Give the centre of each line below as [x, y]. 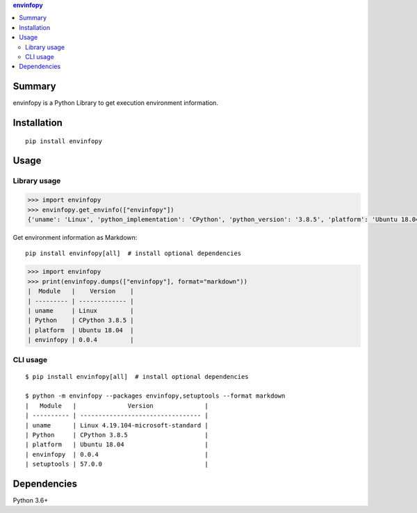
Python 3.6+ [31, 500]
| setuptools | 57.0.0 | [117, 464]
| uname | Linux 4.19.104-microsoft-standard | [117, 425]
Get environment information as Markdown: [75, 237]
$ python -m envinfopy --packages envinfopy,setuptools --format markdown [155, 396]
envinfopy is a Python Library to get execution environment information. [116, 103]
